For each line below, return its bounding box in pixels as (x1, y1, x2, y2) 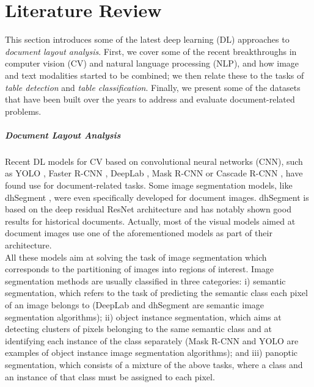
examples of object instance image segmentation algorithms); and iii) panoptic (5, 346, 298, 359)
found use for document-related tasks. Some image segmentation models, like (5, 179, 293, 192)
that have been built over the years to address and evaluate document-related (5, 93, 295, 106)
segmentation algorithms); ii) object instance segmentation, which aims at (5, 310, 282, 323)
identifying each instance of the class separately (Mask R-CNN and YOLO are (5, 334, 299, 347)
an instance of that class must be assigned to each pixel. (5, 370, 215, 383)
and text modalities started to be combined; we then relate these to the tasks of (5, 68, 304, 81)
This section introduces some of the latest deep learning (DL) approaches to (5, 33, 290, 46)
